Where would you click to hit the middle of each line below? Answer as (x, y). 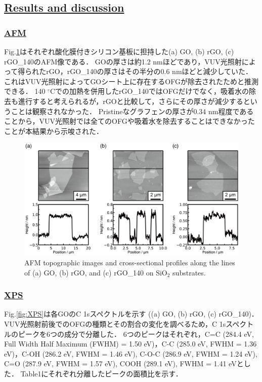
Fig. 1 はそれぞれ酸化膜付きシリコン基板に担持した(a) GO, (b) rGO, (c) (119, 51)
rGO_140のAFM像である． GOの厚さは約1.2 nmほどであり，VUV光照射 (123, 61)
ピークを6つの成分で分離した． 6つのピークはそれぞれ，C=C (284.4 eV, (136, 334)
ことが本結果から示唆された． (54, 131)
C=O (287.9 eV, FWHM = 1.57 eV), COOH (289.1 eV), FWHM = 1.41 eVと (124, 363)
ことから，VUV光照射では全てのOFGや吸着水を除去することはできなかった (129, 121)
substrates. (189, 272)
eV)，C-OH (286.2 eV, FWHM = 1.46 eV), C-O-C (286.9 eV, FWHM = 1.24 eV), (131, 353)
